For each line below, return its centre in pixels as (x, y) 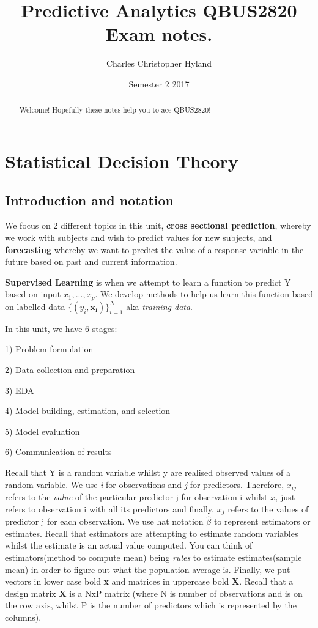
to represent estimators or (262, 521)
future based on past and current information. (91, 261)
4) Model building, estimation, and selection (88, 411)
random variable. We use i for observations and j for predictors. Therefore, (145, 484)
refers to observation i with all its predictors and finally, (109, 508)
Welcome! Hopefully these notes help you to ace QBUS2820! (115, 110)
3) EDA (20, 390)
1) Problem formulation (49, 349)
